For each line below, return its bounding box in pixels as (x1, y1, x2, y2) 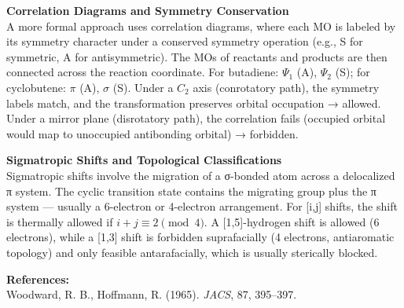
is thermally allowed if (6, 213, 113, 229)
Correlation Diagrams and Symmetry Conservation (6, 2, 289, 18)
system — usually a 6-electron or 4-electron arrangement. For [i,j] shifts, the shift (6, 198, 398, 214)
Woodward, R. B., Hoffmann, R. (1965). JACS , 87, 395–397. (6, 286, 297, 302)
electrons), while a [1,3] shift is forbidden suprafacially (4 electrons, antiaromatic (6, 229, 395, 245)
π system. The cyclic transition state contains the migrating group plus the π (6, 182, 376, 199)
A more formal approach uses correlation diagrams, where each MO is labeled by (6, 17, 396, 34)
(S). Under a (112, 79, 174, 95)
